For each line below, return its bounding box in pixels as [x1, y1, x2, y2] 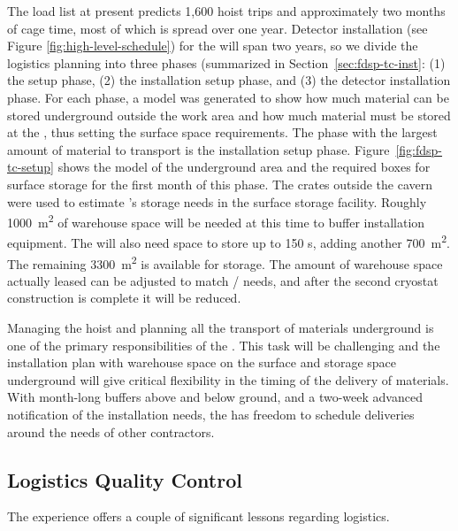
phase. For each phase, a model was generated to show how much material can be [7, 88, 449, 106]
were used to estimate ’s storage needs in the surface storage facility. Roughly [7, 192, 427, 211]
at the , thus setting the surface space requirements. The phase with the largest [7, 123, 438, 142]
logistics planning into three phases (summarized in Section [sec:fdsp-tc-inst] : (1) [7, 53, 446, 72]
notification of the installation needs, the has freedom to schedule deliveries [7, 405, 415, 424]
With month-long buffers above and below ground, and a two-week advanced [7, 388, 423, 406]
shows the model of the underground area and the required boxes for [57, 158, 431, 176]
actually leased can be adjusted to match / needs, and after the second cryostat [7, 271, 439, 289]
